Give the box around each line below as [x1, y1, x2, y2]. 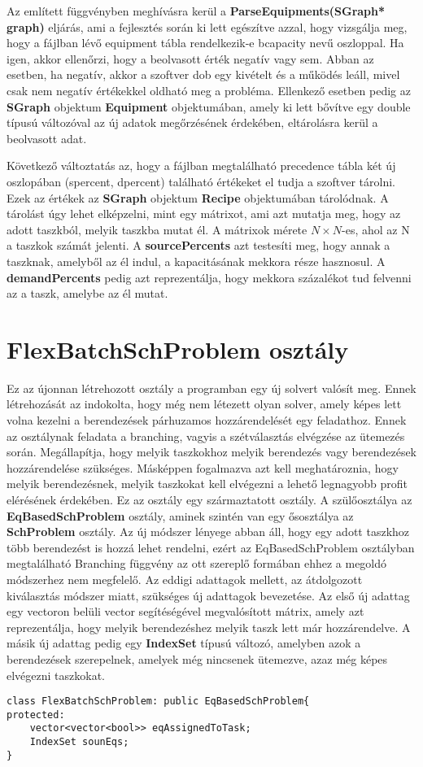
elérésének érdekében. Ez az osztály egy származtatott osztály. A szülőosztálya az [7, 490, 412, 508]
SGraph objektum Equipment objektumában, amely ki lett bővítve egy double [7, 98, 411, 115]
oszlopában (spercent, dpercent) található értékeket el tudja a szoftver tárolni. [7, 172, 395, 190]
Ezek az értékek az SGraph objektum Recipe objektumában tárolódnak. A [7, 189, 389, 206]
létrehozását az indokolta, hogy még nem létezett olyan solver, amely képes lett [7, 395, 402, 412]
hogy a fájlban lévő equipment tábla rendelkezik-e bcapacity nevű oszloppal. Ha [7, 34, 404, 51]
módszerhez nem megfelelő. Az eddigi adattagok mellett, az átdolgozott [7, 570, 363, 587]
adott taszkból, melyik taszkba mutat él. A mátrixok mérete [7, 220, 307, 238]
